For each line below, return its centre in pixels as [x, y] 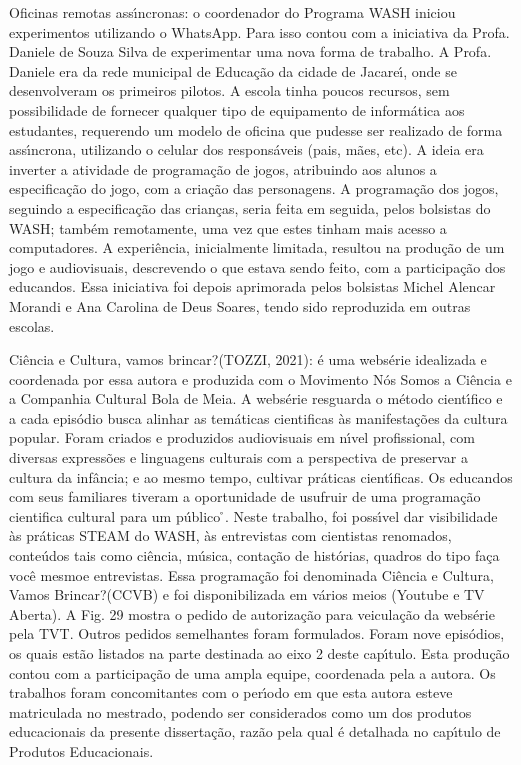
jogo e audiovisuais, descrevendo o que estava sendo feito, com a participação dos [257, 266]
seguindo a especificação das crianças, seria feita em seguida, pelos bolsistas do [250, 207]
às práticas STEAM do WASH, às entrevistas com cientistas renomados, [230, 535]
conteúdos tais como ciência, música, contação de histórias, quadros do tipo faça [254, 555]
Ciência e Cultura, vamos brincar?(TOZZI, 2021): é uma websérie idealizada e [248, 359]
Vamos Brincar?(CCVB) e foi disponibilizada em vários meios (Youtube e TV [247, 594]
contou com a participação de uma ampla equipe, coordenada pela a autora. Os [252, 672]
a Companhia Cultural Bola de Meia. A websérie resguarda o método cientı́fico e [256, 398]
